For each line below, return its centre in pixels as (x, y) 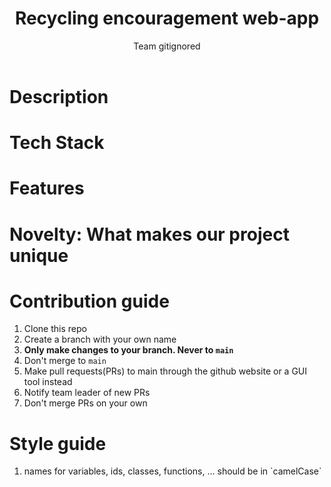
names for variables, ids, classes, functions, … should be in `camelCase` (172, 471)
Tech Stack (57, 143)
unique (39, 255)
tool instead (48, 382)
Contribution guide (89, 301)
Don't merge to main (65, 361)
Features (47, 188)
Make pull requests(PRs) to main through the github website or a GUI (165, 371)
